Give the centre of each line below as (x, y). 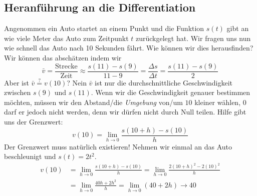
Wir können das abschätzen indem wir (63, 57)
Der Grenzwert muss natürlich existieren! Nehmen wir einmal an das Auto (118, 146)
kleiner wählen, (218, 102)
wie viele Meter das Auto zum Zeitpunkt (66, 38)
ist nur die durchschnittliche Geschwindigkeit (164, 82)
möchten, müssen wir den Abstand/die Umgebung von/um (93, 102)
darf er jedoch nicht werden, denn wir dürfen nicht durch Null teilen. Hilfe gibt (125, 112)
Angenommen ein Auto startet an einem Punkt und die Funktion (104, 28)
